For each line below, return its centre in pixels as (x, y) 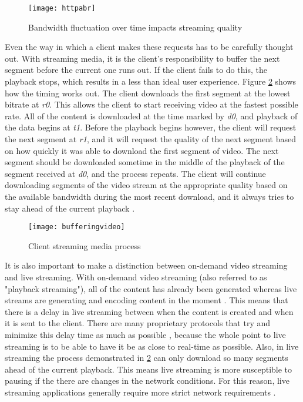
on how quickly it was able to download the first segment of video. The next (142, 150)
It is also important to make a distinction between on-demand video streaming (146, 265)
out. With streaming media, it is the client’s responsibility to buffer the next (142, 58)
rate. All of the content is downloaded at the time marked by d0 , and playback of (151, 115)
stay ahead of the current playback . (70, 208)
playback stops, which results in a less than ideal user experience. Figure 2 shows (151, 81)
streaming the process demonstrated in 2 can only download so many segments (147, 358)
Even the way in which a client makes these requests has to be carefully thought (149, 47)
